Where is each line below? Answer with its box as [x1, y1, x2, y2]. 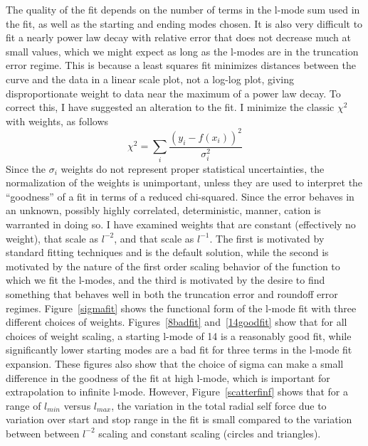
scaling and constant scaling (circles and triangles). [98, 425, 321, 440]
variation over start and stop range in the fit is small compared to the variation [6, 412, 352, 427]
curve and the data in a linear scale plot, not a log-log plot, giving [6, 71, 295, 86]
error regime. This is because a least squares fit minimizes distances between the [6, 58, 356, 73]
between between [6, 425, 80, 440]
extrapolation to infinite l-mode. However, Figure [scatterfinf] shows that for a [6, 384, 348, 399]
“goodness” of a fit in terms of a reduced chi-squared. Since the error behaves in [6, 189, 354, 203]
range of [6, 398, 41, 413]
